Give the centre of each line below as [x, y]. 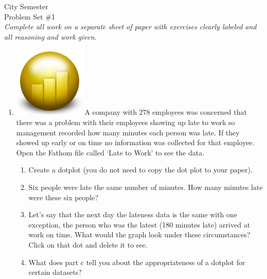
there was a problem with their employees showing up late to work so [126, 122]
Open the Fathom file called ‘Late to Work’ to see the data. [110, 152]
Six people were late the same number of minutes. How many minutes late [146, 187]
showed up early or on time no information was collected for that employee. [135, 142]
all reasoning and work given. [50, 36]
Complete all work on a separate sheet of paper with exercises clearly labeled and [130, 27]
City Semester [26, 6]
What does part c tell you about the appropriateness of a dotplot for [137, 262]
